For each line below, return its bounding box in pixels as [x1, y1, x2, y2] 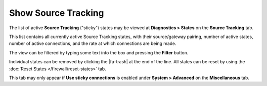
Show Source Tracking [9, 7, 104, 18]
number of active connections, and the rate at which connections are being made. [9, 41, 177, 46]
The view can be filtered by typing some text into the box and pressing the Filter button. [9, 49, 189, 55]
